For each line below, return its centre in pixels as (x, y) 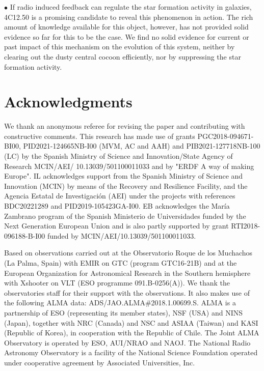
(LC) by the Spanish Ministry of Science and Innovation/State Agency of (118, 156)
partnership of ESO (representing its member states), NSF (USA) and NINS (124, 312)
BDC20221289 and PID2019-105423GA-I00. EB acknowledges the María (117, 206)
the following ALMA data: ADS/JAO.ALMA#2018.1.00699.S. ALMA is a (120, 303)
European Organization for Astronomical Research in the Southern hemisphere (127, 273)
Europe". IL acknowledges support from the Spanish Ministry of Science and (124, 176)
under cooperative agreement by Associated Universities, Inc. (100, 362)
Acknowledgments (68, 102)
